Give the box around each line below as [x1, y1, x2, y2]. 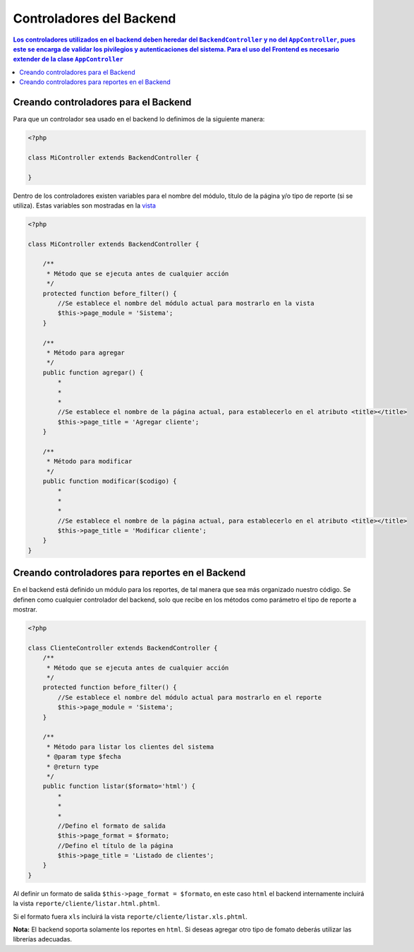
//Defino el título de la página [57, 841, 173, 850]
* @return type [46, 763, 99, 770]
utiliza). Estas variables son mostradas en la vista [13, 201, 157, 210]
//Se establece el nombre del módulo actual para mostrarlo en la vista [57, 299, 315, 307]
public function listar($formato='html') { [42, 783, 195, 790]
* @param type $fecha [46, 753, 121, 761]
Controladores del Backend [13, 11, 176, 26]
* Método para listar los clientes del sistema [46, 742, 214, 751]
